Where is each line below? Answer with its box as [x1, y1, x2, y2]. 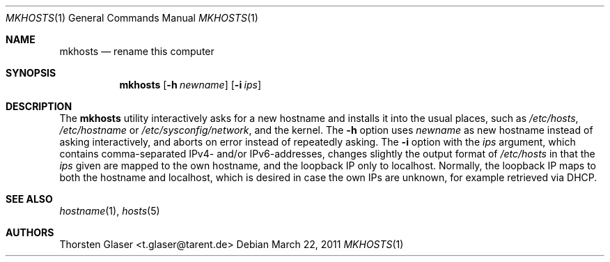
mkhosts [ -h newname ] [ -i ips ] [119, 79, 261, 91]
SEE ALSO [6, 193, 53, 205]
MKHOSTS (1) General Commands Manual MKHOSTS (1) [6, 12, 258, 24]
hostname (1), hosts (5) [59, 205, 160, 217]
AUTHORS [6, 226, 54, 238]
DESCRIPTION [6, 100, 72, 112]
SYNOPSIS [6, 67, 56, 79]
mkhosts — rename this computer [59, 45, 214, 57]
